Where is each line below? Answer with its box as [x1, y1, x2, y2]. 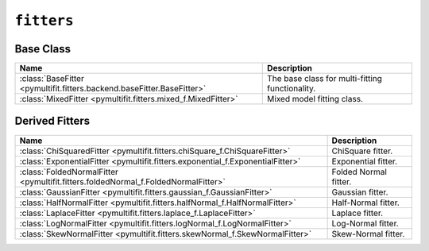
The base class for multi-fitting [267, 73, 383, 84]
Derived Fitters [14, 114, 91, 128]
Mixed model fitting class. [267, 94, 363, 105]
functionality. [267, 83, 316, 95]
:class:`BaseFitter [19, 73, 85, 84]
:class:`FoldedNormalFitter [19, 166, 118, 177]
